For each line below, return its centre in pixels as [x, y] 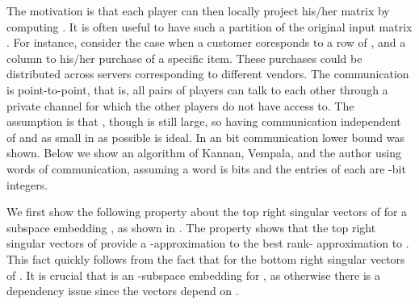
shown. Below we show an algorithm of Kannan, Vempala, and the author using [204, 153]
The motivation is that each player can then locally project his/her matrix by [198, 10]
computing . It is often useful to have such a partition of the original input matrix [209, 26]
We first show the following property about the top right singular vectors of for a [207, 212]
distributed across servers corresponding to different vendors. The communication [208, 74]
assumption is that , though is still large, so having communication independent [204, 121]
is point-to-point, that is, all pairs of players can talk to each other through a [197, 89]
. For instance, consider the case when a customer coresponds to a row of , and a [206, 42]
